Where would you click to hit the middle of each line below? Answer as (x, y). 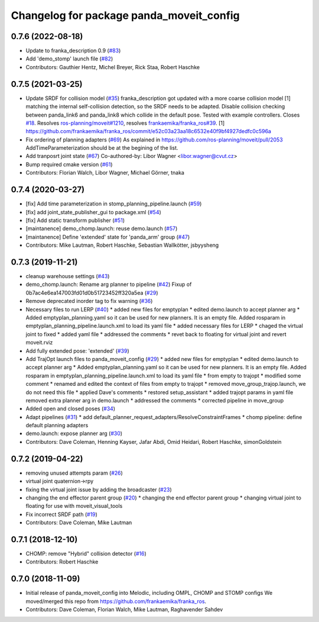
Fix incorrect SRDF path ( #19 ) (61, 514)
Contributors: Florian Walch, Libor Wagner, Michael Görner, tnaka (105, 173)
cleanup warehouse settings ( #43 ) (68, 276)
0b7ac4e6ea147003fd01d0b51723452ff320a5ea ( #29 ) (92, 292)
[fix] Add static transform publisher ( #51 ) (75, 220)
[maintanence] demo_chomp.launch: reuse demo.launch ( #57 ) (102, 228)
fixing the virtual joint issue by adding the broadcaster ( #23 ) (99, 489)
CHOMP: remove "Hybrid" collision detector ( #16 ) (86, 554)
